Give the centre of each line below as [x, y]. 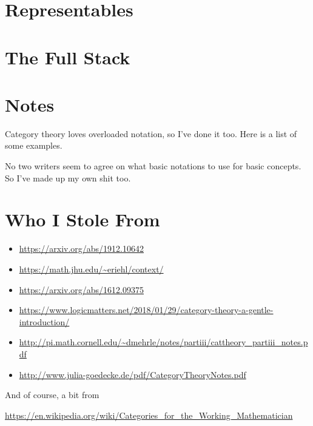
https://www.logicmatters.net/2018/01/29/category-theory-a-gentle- [146, 310]
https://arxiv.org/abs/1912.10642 [82, 248]
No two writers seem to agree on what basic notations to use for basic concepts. [153, 166]
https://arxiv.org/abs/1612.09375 [82, 289]
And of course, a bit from [52, 395]
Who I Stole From [82, 219]
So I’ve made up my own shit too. [68, 177]
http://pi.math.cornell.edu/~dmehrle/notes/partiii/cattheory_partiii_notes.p [163, 342]
